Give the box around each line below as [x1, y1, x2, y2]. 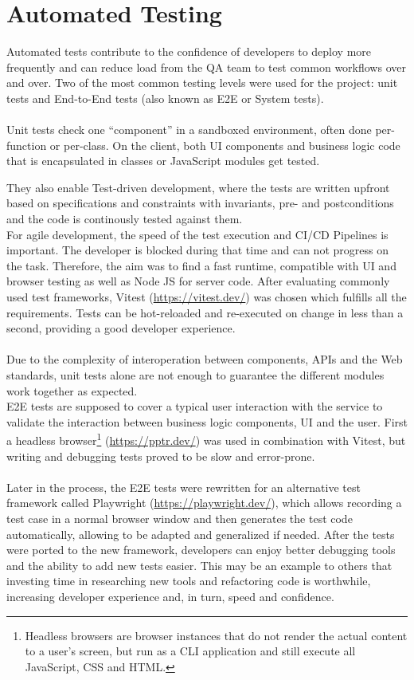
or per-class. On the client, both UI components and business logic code [49, 136, 400, 153]
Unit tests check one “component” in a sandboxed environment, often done [6, 121, 372, 138]
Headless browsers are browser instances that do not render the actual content [25, 627, 408, 643]
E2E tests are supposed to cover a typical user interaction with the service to [6, 398, 383, 415]
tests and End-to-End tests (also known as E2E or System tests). [6, 89, 324, 106]
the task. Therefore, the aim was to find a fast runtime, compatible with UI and [6, 257, 396, 273]
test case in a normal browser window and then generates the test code [6, 510, 353, 526]
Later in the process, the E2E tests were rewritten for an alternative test [6, 478, 361, 495]
